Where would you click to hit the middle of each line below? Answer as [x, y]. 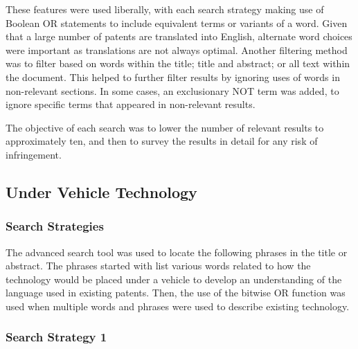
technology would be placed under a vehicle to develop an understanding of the [174, 279]
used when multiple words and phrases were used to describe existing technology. [178, 306]
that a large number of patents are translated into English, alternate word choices [179, 36]
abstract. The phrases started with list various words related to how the [158, 266]
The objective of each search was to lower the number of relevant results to [165, 127]
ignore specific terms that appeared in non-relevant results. [131, 104]
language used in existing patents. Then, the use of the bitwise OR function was [176, 293]
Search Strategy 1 [56, 337]
